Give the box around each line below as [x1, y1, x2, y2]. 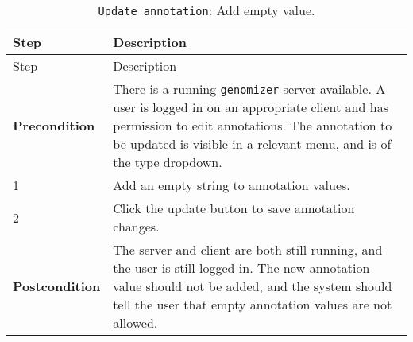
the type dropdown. [113, 153, 222, 171]
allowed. [113, 313, 158, 332]
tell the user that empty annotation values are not [113, 295, 392, 313]
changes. [113, 217, 160, 235]
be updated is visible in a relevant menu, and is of [113, 134, 392, 153]
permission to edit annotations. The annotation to [113, 116, 392, 134]
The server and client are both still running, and [113, 240, 383, 258]
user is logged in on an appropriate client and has [113, 98, 388, 116]
